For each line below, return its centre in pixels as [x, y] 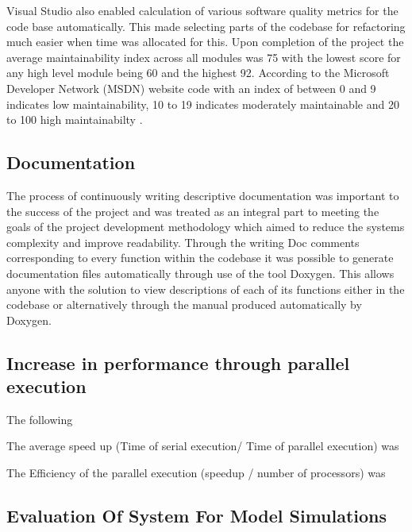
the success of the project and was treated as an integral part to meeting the [193, 211]
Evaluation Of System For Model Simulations [197, 516]
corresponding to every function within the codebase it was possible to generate [200, 258]
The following [40, 419]
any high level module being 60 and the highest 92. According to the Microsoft [198, 73]
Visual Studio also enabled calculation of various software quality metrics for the [202, 10]
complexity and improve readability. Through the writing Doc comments [183, 242]
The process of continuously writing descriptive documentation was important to [203, 195]
